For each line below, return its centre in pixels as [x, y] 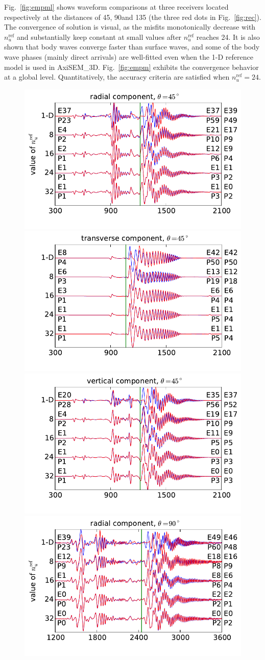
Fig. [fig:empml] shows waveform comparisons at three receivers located [116, 7]
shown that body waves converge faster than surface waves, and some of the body [132, 47]
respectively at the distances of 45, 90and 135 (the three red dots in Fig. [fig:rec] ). [133, 17]
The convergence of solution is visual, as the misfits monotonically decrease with [130, 27]
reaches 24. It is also [228, 36]
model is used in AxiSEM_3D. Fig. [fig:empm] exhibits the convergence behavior [131, 67]
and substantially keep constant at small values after [99, 36]
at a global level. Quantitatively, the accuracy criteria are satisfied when [117, 77]
